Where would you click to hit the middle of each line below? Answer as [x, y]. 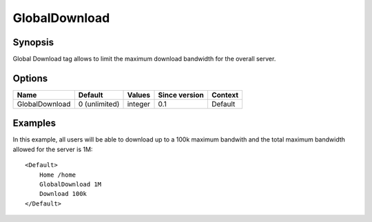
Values [139, 95]
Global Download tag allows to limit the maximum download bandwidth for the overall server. [144, 59]
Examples [34, 123]
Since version [181, 95]
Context [225, 95]
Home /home [58, 175]
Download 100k [63, 194]
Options [30, 78]
